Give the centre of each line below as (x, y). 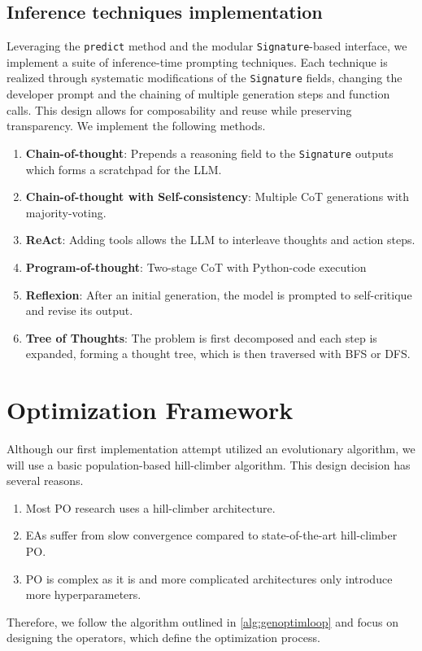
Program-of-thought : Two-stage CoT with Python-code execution (196, 267)
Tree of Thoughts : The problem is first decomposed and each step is (201, 337)
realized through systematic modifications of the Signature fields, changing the (204, 78)
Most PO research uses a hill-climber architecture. (150, 507)
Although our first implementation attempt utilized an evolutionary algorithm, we (211, 449)
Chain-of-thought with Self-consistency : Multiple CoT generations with (218, 197)
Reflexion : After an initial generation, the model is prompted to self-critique (219, 294)
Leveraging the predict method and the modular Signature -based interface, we (207, 46)
